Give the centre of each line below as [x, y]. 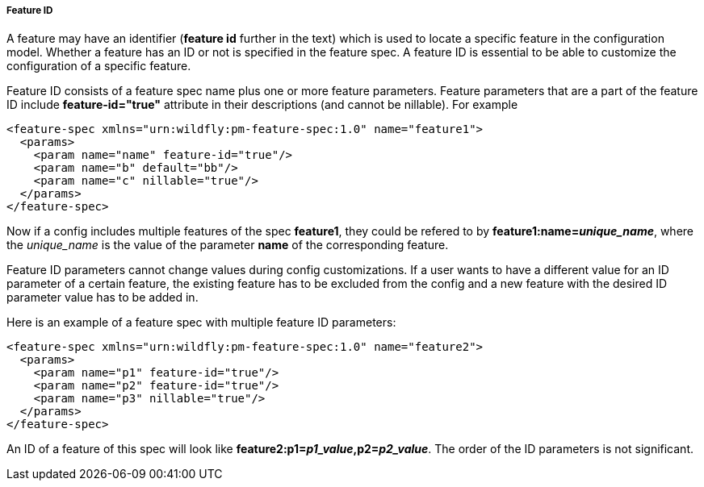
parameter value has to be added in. [103, 298]
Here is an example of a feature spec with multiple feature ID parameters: [201, 323]
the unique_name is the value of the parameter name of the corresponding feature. [228, 245]
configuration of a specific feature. [99, 66]
